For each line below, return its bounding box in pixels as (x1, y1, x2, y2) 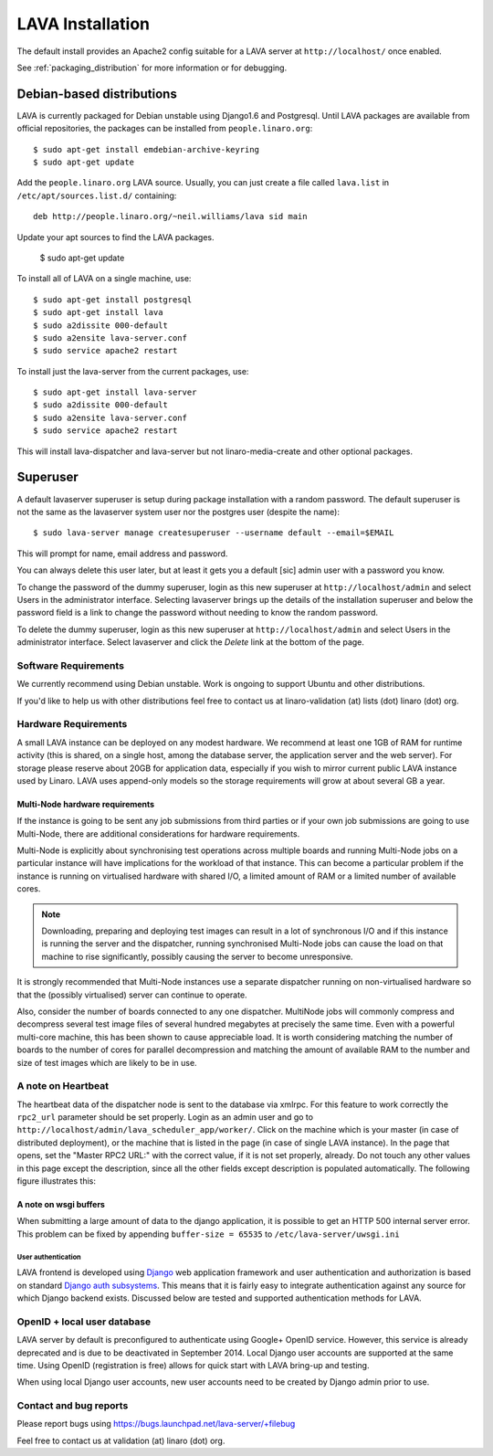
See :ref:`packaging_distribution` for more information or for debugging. (16, 62, 288, 73)
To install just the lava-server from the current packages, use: (16, 365, 249, 376)
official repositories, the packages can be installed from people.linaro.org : (16, 123, 313, 134)
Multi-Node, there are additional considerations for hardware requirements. (16, 828, 300, 839)
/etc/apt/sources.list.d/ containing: (16, 190, 177, 201)
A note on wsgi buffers (16, 1199, 105, 1210)
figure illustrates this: (16, 1176, 96, 1187)
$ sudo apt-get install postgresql (33, 294, 193, 305)
